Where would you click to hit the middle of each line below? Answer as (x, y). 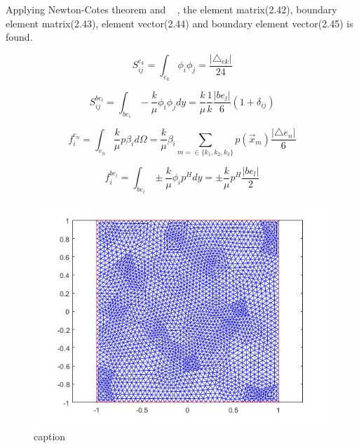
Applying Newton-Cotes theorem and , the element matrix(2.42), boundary (171, 9)
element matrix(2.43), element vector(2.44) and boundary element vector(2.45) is (179, 23)
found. (19, 37)
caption (50, 436)
